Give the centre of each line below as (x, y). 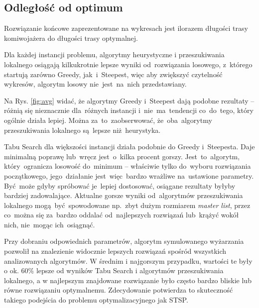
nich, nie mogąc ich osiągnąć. (50, 224)
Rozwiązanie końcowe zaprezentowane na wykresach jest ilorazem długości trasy (126, 28)
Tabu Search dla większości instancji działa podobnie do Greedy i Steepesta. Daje (129, 147)
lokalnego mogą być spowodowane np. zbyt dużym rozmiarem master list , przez (127, 205)
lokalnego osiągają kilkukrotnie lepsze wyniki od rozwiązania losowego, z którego (128, 64)
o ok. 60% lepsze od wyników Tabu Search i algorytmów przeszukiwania (114, 270)
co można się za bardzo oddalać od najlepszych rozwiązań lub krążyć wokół (122, 215)
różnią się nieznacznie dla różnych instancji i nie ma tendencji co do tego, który (129, 110)
